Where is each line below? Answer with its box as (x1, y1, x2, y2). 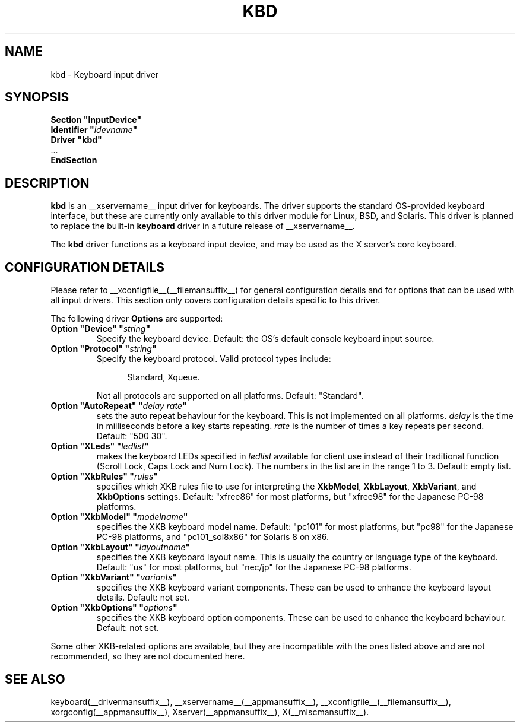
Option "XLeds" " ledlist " (50, 441, 149, 452)
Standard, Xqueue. (127, 372, 200, 383)
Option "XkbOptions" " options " (50, 602, 177, 613)
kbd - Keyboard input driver (50, 69, 159, 80)
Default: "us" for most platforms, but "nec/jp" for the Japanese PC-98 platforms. (96, 562, 411, 573)
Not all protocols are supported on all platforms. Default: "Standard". (96, 391, 364, 401)
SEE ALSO (5, 671, 65, 687)
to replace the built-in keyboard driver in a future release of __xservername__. (50, 221, 355, 231)
